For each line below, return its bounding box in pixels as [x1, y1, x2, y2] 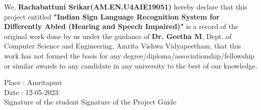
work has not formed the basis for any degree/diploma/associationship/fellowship [4, 50, 255, 60]
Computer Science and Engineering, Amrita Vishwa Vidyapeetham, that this [4, 40, 241, 51]
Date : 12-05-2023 [4, 86, 58, 97]
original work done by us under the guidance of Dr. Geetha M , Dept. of [4, 30, 232, 41]
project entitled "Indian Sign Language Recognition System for [4, 11, 220, 21]
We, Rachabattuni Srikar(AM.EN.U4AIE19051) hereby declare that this [4, 1, 247, 11]
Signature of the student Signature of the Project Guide [4, 96, 177, 107]
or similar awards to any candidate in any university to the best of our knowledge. [4, 60, 257, 70]
